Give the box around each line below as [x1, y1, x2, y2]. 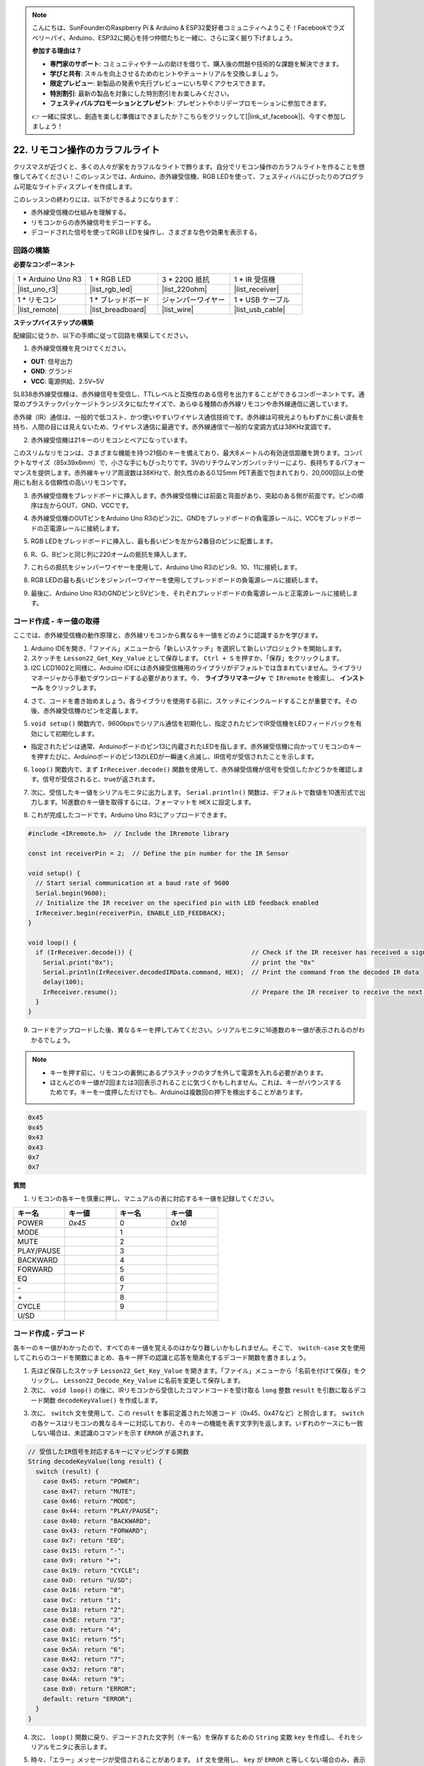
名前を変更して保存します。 [164, 1376, 245, 1385]
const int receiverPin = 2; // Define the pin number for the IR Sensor [28, 850, 289, 858]
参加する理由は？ [32, 47, 82, 55]
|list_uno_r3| [17, 284, 59, 294]
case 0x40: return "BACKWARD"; [42, 1517, 151, 1525]
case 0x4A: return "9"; [42, 1675, 125, 1683]
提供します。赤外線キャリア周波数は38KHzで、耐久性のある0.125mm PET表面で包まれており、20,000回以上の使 [37, 468, 364, 477]
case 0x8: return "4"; [42, 1625, 122, 1633]
